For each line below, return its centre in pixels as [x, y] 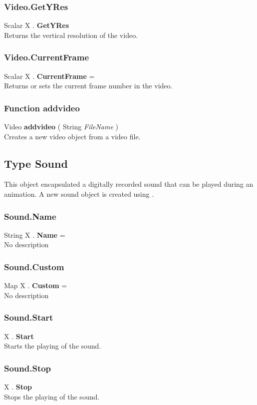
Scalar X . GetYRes [37, 25]
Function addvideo [42, 108]
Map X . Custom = [36, 285]
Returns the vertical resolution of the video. [71, 35]
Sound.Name [30, 216]
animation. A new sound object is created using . [79, 194]
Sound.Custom [34, 266]
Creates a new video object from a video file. [72, 136]
